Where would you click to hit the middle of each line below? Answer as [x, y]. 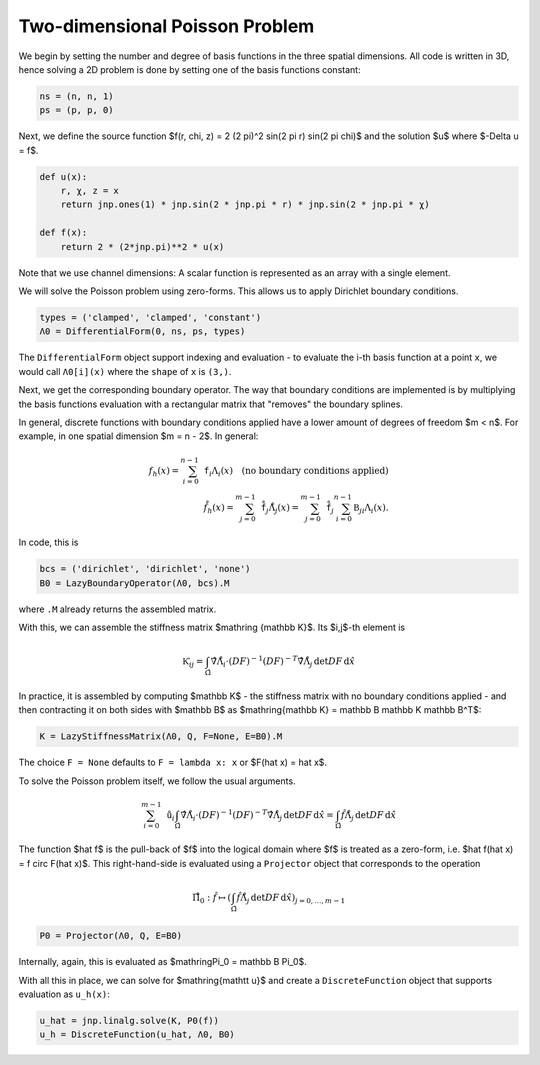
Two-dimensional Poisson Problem [166, 26]
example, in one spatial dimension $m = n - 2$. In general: [138, 436]
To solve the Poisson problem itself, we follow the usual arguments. [157, 781]
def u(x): [63, 176]
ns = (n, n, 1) [76, 96]
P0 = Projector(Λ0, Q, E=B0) [111, 936]
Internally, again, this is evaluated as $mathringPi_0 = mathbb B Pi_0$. [162, 962]
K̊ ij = [193, 662]
